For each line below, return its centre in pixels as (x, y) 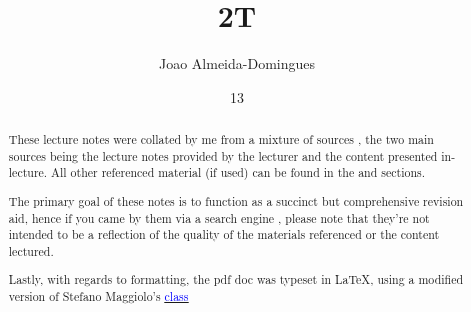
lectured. (31, 250)
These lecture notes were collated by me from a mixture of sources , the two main (221, 139)
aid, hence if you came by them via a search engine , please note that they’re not (219, 217)
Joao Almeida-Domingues (236, 63)
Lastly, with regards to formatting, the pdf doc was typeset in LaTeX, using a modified (236, 279)
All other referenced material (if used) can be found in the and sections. (238, 172)
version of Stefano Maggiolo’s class (98, 296)
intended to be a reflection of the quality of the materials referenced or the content (224, 234)
